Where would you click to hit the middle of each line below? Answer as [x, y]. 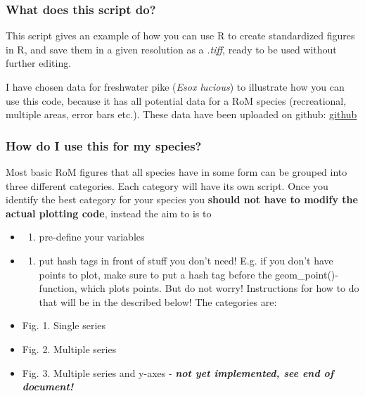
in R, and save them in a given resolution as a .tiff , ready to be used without [171, 49]
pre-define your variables [92, 237]
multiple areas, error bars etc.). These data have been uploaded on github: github [181, 114]
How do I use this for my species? [104, 145]
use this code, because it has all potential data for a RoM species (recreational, [176, 100]
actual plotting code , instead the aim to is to [109, 213]
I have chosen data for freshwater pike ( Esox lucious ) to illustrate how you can [175, 87]
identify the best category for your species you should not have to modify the [182, 199]
